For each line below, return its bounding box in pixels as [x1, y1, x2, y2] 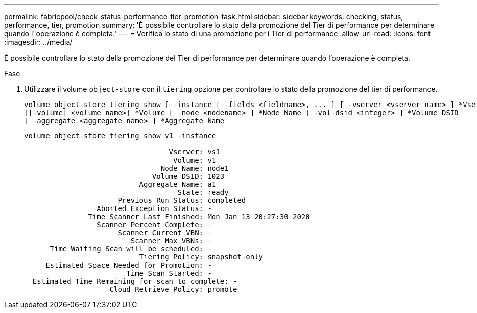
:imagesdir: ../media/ [4, 38, 73, 46]
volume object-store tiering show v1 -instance [24, 132, 216, 140]
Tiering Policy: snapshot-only [139, 253, 263, 261]
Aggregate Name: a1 [139, 180, 216, 188]
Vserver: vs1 [169, 148, 220, 156]
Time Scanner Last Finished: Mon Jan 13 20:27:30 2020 [88, 213, 310, 221]
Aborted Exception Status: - [97, 204, 212, 213]
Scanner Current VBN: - [118, 229, 212, 237]
